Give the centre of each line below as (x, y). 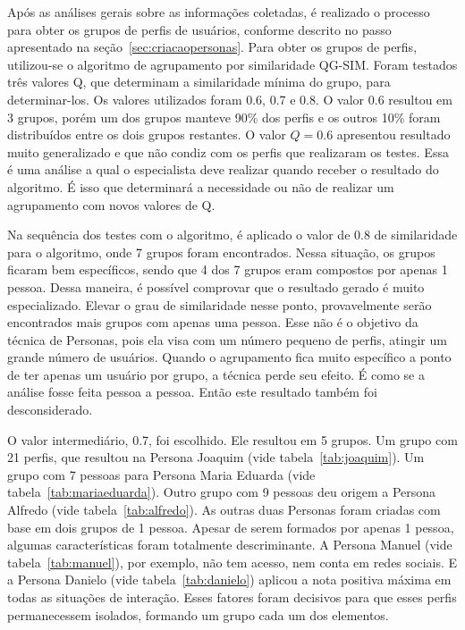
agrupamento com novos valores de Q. (111, 204)
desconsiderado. (50, 410)
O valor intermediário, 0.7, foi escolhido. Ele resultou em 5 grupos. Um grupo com (232, 439)
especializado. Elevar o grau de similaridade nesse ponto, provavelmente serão (220, 304)
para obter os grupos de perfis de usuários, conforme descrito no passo (199, 29)
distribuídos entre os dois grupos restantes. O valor (147, 134)
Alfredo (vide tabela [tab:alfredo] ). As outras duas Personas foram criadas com (224, 510)
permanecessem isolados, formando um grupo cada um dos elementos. (198, 614)
